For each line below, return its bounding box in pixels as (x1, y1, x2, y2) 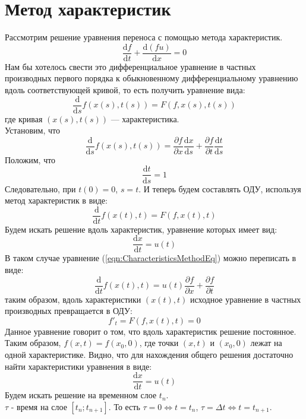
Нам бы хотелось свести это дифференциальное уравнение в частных (5, 60, 256, 72)
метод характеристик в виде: (5, 194, 108, 207)
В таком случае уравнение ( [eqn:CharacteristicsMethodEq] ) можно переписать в (5, 252, 296, 264)
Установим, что (5, 124, 60, 137)
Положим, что (5, 153, 56, 166)
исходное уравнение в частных (190, 293, 301, 305)
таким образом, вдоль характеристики (5, 293, 141, 305)
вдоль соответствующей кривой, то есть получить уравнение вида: (5, 83, 245, 96)
